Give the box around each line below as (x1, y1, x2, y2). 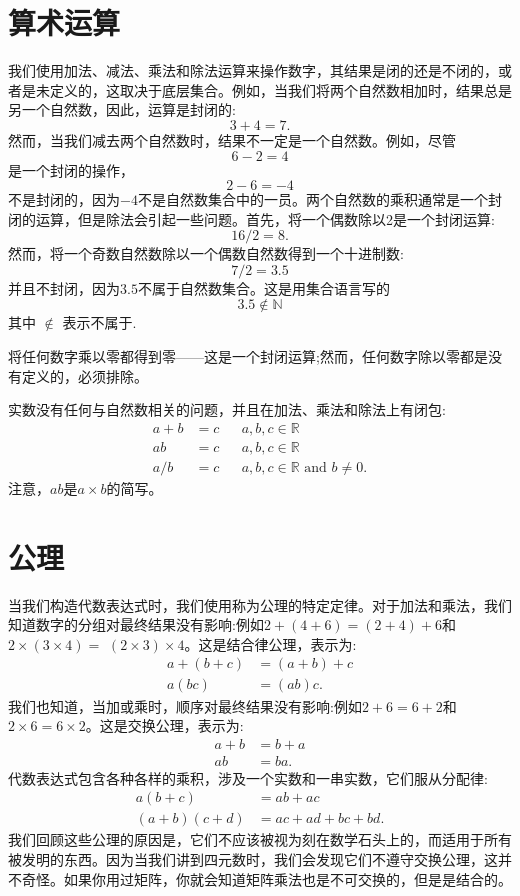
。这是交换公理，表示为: (85, 715, 244, 736)
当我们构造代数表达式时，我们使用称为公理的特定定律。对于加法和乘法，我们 (8, 594, 512, 615)
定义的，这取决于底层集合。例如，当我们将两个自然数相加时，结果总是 (49, 79, 512, 100)
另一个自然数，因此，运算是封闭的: (8, 99, 236, 120)
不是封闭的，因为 (8, 189, 120, 210)
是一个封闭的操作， (8, 159, 134, 180)
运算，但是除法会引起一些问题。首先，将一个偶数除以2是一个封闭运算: (35, 208, 495, 229)
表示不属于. (62, 312, 137, 333)
